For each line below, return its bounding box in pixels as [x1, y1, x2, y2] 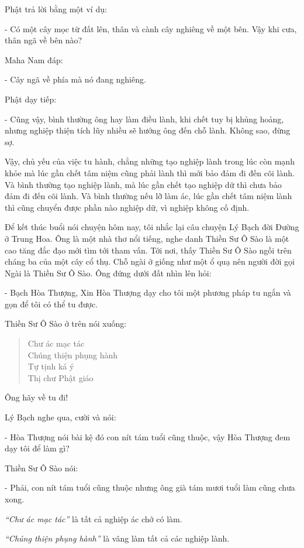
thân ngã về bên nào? [5, 34, 82, 46]
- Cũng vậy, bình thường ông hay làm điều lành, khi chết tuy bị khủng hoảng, [5, 112, 284, 125]
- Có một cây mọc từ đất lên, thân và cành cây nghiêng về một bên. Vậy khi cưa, [5, 22, 297, 35]
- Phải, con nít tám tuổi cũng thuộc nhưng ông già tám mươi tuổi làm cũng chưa [5, 481, 295, 494]
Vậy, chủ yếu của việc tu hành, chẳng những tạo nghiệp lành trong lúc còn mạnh [5, 155, 295, 167]
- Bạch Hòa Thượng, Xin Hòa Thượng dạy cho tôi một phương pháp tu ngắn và [5, 286, 291, 299]
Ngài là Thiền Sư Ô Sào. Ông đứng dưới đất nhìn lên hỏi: [5, 266, 212, 279]
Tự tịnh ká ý [27, 360, 74, 372]
